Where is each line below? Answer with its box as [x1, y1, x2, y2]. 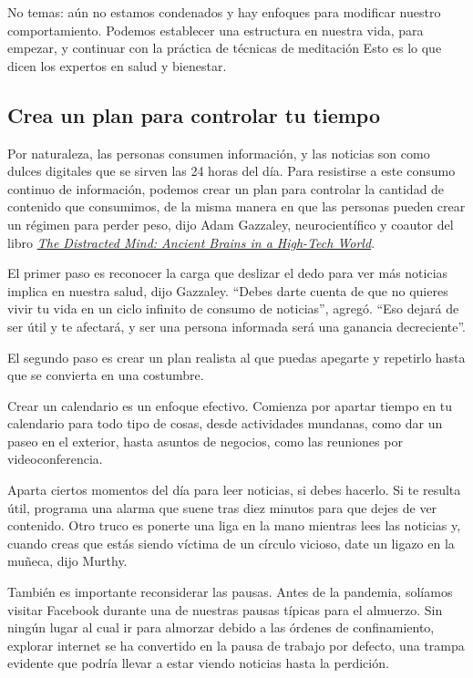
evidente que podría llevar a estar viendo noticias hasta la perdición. [7, 653, 389, 673]
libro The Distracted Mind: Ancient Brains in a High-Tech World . [7, 232, 375, 252]
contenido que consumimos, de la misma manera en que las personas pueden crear [7, 197, 466, 216]
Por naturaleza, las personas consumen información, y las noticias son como [7, 143, 430, 162]
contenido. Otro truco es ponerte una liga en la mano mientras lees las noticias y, [7, 516, 461, 535]
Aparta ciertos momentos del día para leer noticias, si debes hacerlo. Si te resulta [7, 480, 461, 499]
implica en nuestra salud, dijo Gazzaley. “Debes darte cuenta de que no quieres [7, 281, 448, 300]
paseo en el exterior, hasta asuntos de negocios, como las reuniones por [7, 431, 403, 450]
